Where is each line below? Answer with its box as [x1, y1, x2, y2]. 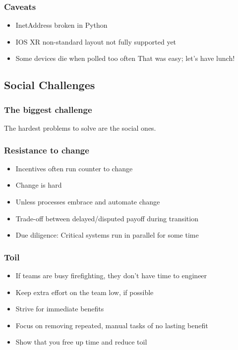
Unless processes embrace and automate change [15, 197, 160, 206]
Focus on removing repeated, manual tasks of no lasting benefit [15, 320, 208, 330]
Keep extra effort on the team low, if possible [15, 287, 154, 297]
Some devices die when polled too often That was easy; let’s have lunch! [15, 53, 235, 63]
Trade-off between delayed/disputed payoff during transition [15, 213, 198, 223]
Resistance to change [4, 144, 89, 156]
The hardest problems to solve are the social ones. [4, 123, 156, 133]
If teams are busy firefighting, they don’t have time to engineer [15, 270, 207, 280]
